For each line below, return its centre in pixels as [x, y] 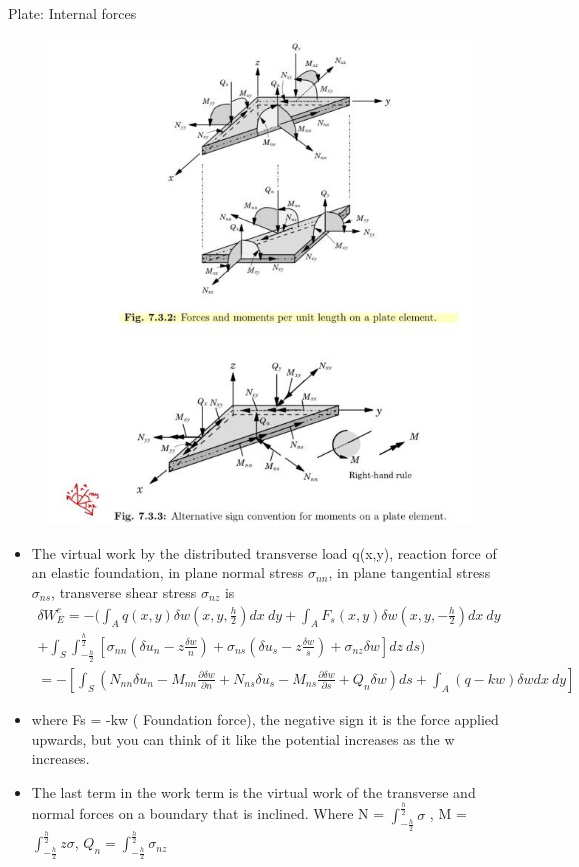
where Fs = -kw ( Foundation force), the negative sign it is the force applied [265, 718]
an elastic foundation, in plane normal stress [167, 572]
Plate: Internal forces [72, 13]
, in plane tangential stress [409, 572]
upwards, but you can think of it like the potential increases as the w [243, 738]
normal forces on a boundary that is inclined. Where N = [208, 813]
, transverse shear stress [124, 591]
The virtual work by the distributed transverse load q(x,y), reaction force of [264, 552]
